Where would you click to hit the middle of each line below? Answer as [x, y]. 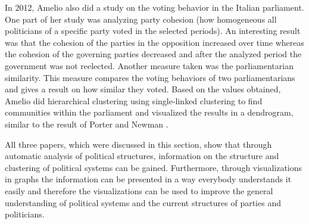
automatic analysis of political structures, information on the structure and [142, 156]
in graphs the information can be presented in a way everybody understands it [148, 179]
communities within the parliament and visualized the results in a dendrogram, [149, 112]
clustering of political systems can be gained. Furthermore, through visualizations [154, 167]
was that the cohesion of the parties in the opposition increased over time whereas [155, 42]
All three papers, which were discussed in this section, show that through [138, 144]
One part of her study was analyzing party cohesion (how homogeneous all [141, 19]
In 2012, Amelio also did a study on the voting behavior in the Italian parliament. [154, 7]
